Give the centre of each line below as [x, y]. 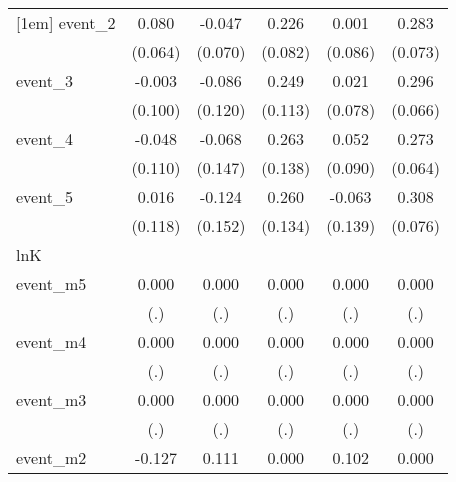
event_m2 [51, 457]
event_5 [44, 196]
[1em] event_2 [66, 22]
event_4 [44, 138]
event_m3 [51, 399]
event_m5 [51, 283]
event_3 [44, 80]
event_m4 [51, 341]
